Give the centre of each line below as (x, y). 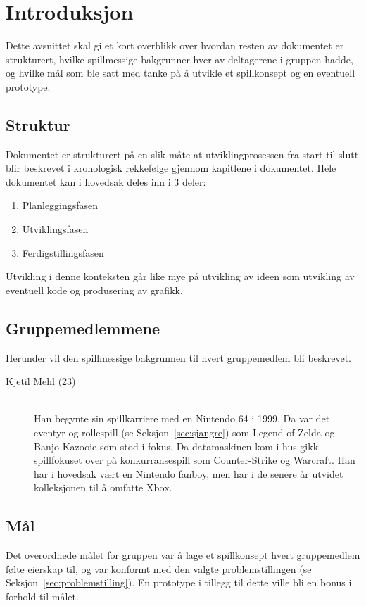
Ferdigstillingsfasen (63, 252)
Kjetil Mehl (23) (41, 381)
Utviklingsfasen (55, 229)
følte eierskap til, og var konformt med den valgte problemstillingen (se (159, 568)
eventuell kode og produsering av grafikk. (94, 290)
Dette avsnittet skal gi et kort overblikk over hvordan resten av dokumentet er (175, 45)
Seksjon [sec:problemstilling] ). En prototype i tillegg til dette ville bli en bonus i (179, 582)
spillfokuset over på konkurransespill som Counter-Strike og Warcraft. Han (195, 460)
